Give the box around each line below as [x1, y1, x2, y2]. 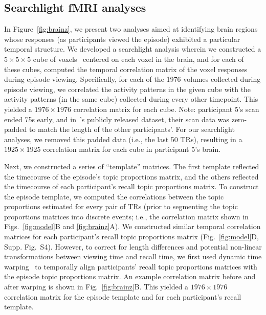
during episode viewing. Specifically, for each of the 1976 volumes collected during [4, 74, 261, 84]
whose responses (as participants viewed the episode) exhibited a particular [4, 33, 240, 44]
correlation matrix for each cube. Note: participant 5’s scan [73, 103, 259, 114]
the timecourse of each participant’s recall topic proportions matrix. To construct [4, 181, 259, 192]
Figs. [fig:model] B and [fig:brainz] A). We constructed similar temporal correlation [4, 221, 261, 232]
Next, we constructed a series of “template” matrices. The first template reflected [4, 161, 259, 171]
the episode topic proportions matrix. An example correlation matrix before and [4, 271, 256, 282]
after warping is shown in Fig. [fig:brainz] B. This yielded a [4, 281, 189, 292]
